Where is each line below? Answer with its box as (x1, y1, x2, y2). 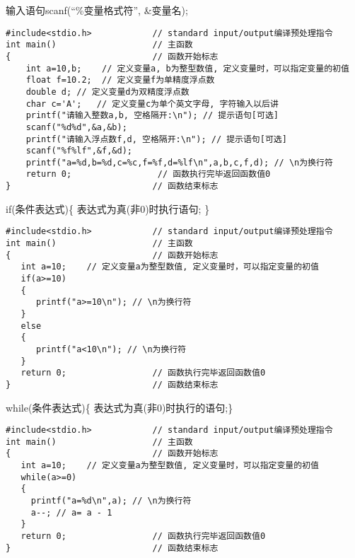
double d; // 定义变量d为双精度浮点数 (25, 86, 190, 97)
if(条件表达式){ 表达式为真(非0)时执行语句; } (6, 201, 210, 216)
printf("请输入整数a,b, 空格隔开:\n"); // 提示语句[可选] (25, 110, 279, 121)
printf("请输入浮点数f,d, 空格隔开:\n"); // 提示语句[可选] (25, 134, 287, 144)
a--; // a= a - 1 (30, 507, 112, 518)
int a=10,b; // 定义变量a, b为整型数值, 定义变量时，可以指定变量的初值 (25, 63, 349, 74)
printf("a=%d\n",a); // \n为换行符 (30, 496, 192, 506)
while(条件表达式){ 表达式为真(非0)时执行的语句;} (6, 400, 233, 414)
